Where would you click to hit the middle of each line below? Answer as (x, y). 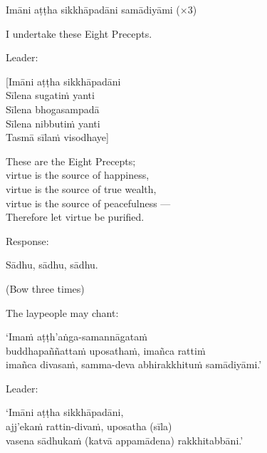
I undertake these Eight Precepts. (79, 33)
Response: (27, 240)
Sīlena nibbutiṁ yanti (53, 123)
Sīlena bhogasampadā (53, 109)
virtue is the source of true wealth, (81, 188)
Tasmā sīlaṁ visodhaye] (57, 137)
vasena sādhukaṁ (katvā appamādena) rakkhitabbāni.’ (125, 440)
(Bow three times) (45, 288)
